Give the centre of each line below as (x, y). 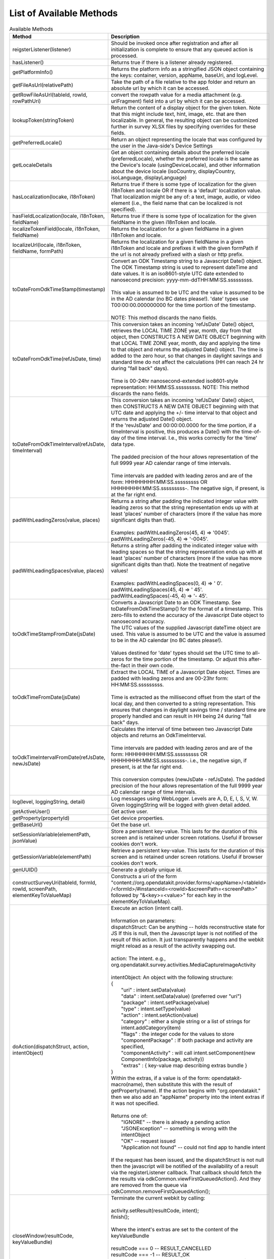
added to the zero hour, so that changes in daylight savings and (186, 356)
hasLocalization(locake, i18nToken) (54, 196)
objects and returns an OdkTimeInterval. (159, 735)
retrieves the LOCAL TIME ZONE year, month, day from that (181, 330)
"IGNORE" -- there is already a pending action (176, 1122)
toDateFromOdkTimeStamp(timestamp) (59, 289)
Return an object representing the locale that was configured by (187, 139)
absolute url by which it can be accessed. (160, 88)
